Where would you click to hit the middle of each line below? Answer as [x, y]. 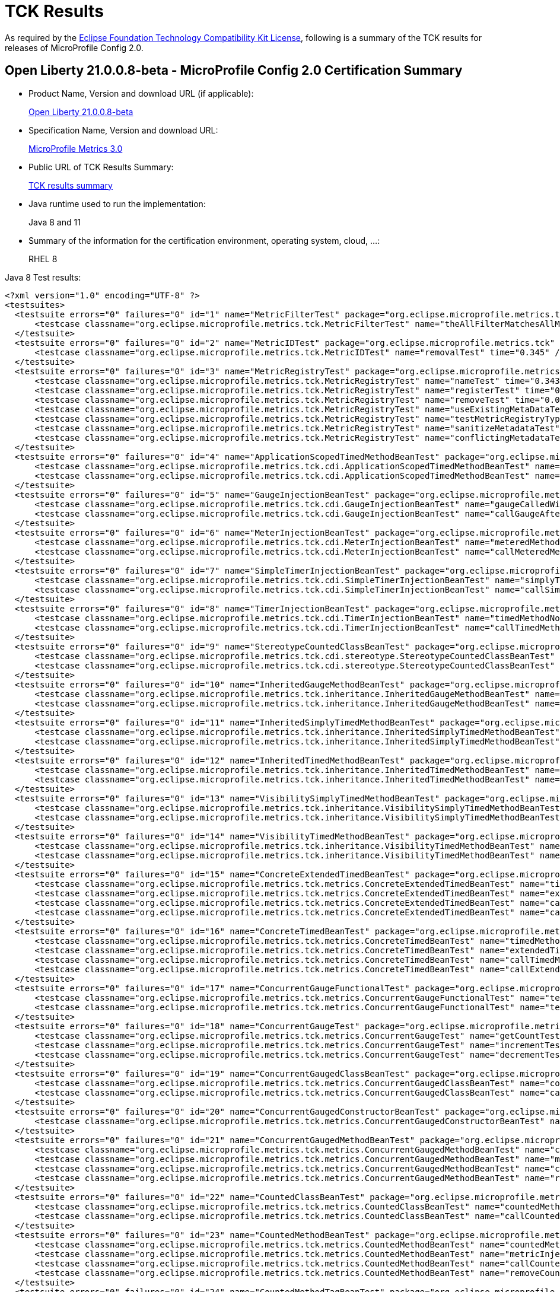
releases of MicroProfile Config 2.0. [74, 47]
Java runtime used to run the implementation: [117, 203]
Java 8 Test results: [43, 277]
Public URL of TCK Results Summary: [101, 167]
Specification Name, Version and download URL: [123, 130]
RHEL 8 [43, 259]
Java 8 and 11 [55, 222]
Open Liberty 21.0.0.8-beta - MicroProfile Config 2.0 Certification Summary [234, 71]
